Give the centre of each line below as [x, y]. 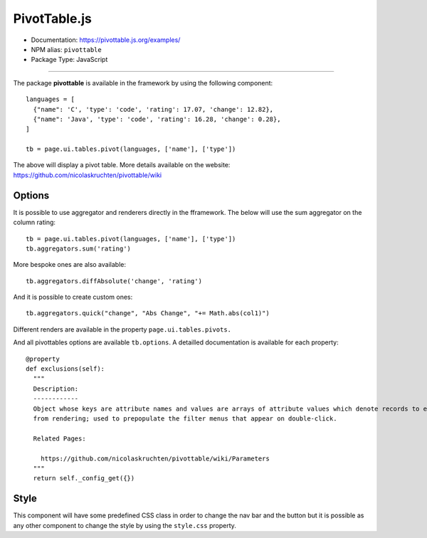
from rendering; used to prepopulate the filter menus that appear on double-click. [185, 419]
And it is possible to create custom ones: [73, 297]
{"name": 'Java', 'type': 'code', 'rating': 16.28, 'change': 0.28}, [157, 119]
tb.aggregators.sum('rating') [79, 248]
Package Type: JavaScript [69, 60]
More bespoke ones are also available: [69, 265]
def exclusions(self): [65, 369]
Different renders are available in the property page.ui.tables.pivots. [122, 329]
